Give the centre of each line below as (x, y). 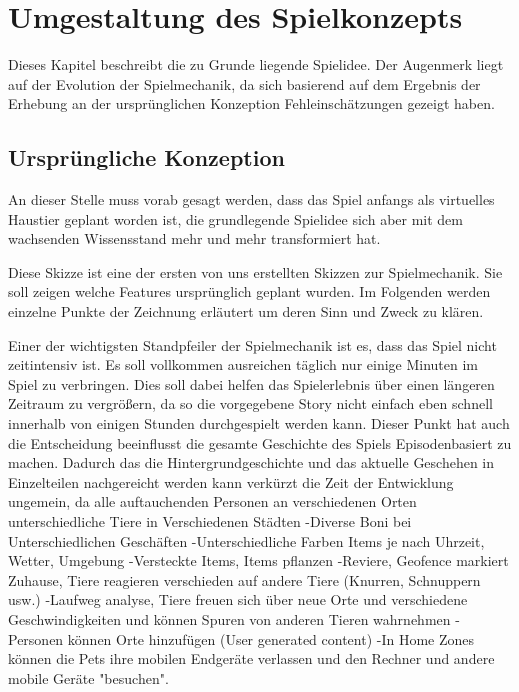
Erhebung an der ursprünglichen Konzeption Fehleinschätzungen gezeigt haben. (251, 103)
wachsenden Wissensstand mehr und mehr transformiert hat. (194, 238)
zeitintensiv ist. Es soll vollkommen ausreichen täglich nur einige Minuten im (243, 364)
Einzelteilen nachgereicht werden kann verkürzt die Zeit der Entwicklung (231, 481)
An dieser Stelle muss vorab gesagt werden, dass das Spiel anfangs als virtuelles (251, 199)
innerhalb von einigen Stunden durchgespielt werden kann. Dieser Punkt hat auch (259, 423)
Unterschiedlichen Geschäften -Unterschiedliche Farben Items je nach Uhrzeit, (246, 540)
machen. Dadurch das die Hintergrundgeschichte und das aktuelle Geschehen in (251, 462)
